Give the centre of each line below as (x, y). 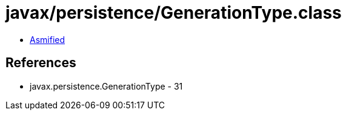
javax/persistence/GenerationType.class (174, 13)
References (41, 63)
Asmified (48, 39)
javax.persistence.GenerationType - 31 (106, 86)
